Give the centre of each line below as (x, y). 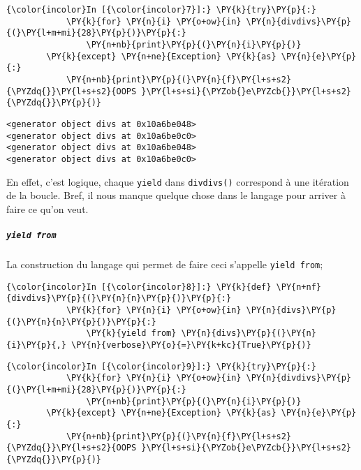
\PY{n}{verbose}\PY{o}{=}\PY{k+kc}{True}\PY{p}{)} (191, 345)
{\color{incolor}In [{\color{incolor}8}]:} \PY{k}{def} (139, 287)
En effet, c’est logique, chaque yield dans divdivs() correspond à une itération (178, 181)
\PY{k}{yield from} (131, 333)
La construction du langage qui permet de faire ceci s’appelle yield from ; (165, 264)
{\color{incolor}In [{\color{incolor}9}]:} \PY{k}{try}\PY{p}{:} (161, 366)
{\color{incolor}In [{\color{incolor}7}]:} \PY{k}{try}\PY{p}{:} (161, 10)
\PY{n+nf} (299, 287)
